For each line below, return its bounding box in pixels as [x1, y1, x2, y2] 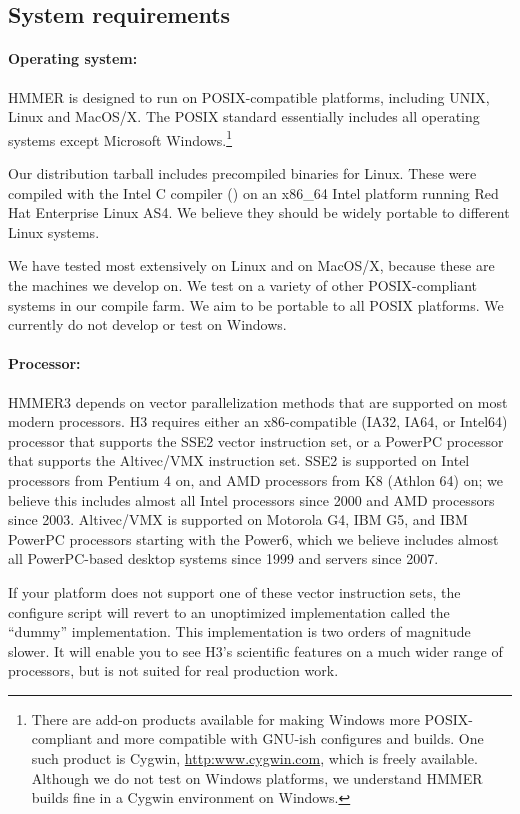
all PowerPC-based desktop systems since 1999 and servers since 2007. [8, 548, 439, 569]
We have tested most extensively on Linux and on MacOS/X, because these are [8, 255, 495, 276]
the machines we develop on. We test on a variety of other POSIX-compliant [8, 274, 477, 295]
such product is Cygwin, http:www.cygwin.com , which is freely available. [31, 748, 478, 769]
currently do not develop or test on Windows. [8, 314, 287, 335]
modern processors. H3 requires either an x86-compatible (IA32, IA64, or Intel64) [8, 411, 508, 432]
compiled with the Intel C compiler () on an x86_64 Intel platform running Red [8, 182, 499, 203]
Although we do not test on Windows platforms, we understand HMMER [31, 767, 483, 788]
